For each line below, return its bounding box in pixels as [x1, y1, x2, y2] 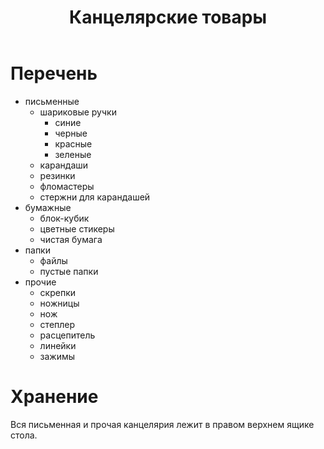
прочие [24, 276, 57, 288]
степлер [39, 318, 76, 330]
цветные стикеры [39, 222, 115, 235]
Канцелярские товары [69, 6, 267, 29]
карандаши [39, 159, 89, 171]
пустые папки [39, 265, 99, 277]
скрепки [39, 286, 77, 298]
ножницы [39, 297, 80, 309]
